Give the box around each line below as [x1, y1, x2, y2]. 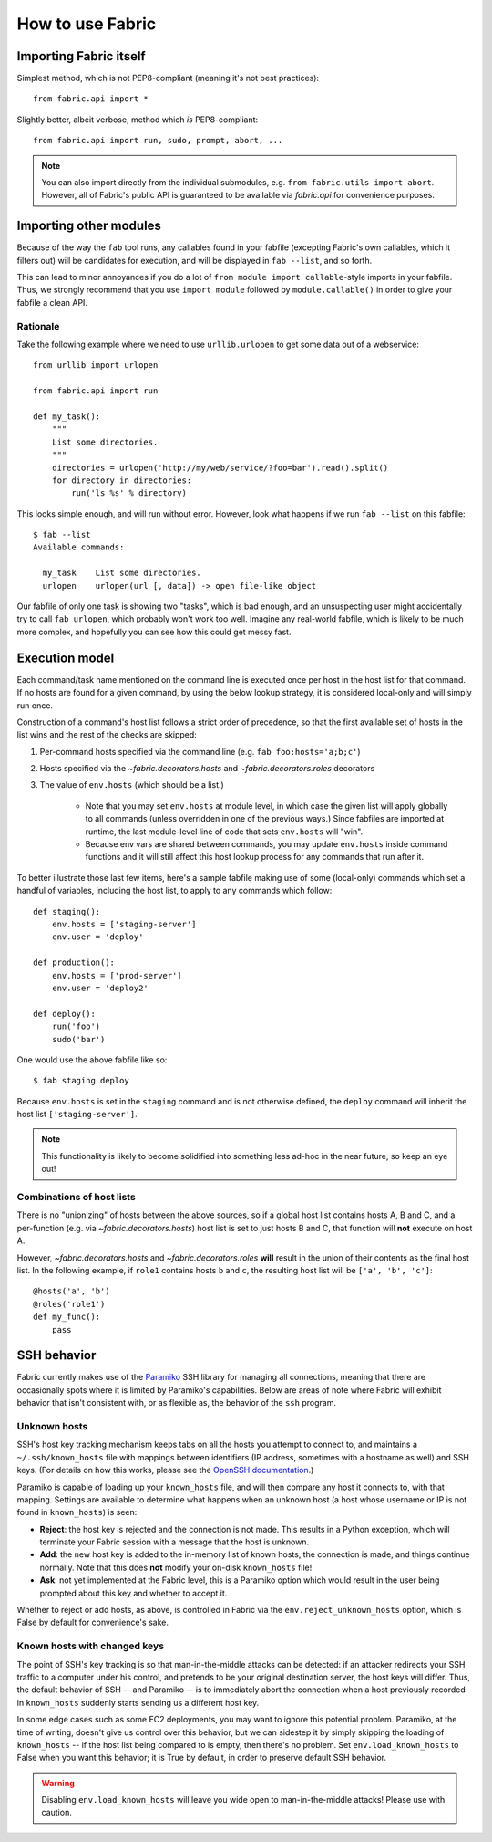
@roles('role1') [33, 1299, 106, 1309]
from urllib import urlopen [33, 361, 159, 371]
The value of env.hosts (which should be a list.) [39, 780, 225, 790]
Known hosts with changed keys [16, 1639, 164, 1652]
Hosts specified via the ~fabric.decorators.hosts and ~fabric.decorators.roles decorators [39, 763, 375, 774]
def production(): [33, 958, 116, 968]
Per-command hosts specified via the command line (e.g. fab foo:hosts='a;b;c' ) [39, 746, 361, 757]
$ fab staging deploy [33, 1075, 129, 1086]
